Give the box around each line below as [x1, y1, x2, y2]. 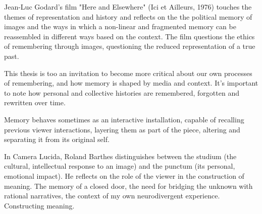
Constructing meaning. [4, 200, 75, 210]
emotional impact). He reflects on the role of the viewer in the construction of [4, 170, 244, 181]
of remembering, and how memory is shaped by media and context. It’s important [4, 78, 258, 88]
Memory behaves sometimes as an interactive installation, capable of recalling [4, 114, 244, 124]
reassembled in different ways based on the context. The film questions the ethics [4, 31, 255, 41]
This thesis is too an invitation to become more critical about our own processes [4, 67, 252, 78]
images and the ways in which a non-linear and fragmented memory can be [4, 21, 236, 32]
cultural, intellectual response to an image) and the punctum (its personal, [4, 161, 235, 171]
